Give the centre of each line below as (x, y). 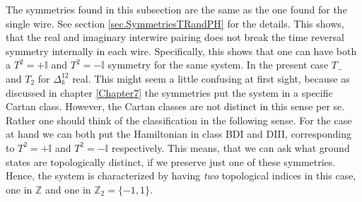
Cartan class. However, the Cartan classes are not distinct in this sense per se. (175, 106)
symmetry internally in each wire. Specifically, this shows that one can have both (181, 50)
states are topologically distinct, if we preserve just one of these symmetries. (171, 161)
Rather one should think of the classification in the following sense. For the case (179, 120)
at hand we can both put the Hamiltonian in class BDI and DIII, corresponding (179, 134)
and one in (68, 189)
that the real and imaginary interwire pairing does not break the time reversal (175, 37)
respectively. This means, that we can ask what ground (230, 147)
